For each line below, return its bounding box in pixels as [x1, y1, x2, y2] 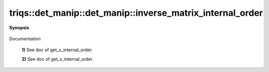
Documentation [9, 36, 41, 41]
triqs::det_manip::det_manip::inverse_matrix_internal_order [9, 7, 264, 18]
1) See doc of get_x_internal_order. [21, 47, 93, 53]
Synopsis [9, 25, 29, 31]
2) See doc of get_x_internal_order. [21, 56, 94, 62]
